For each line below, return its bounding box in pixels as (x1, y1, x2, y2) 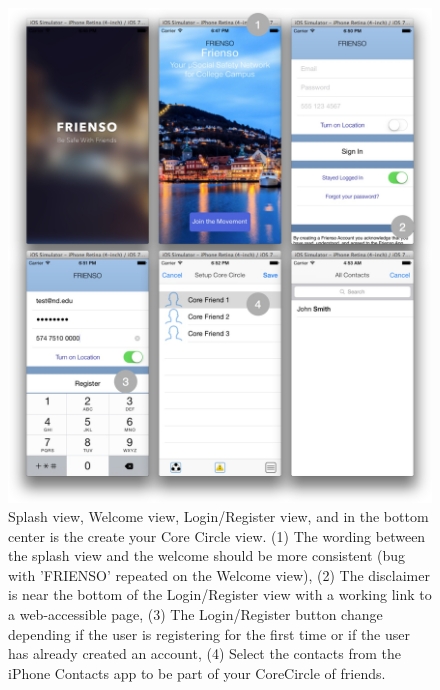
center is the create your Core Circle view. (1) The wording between (8, 525, 426, 546)
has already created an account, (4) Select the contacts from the (8, 643, 402, 664)
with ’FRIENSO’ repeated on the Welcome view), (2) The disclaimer (8, 564, 430, 585)
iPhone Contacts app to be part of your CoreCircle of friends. (8, 662, 386, 683)
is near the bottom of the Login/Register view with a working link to (8, 584, 432, 605)
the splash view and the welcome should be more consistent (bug (8, 545, 406, 566)
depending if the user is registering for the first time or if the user (8, 623, 410, 644)
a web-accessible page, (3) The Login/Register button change (8, 604, 383, 625)
